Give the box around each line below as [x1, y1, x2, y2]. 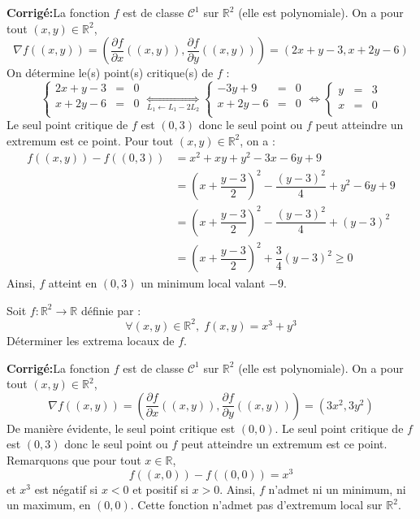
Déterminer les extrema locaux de [6, 331, 175, 348]
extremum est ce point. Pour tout [6, 132, 174, 149]
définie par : [80, 301, 141, 318]
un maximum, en [6, 496, 91, 513]
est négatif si [34, 480, 98, 497]
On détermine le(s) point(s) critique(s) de [6, 64, 214, 81]
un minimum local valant [141, 275, 266, 292]
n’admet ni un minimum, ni [268, 480, 406, 497]
